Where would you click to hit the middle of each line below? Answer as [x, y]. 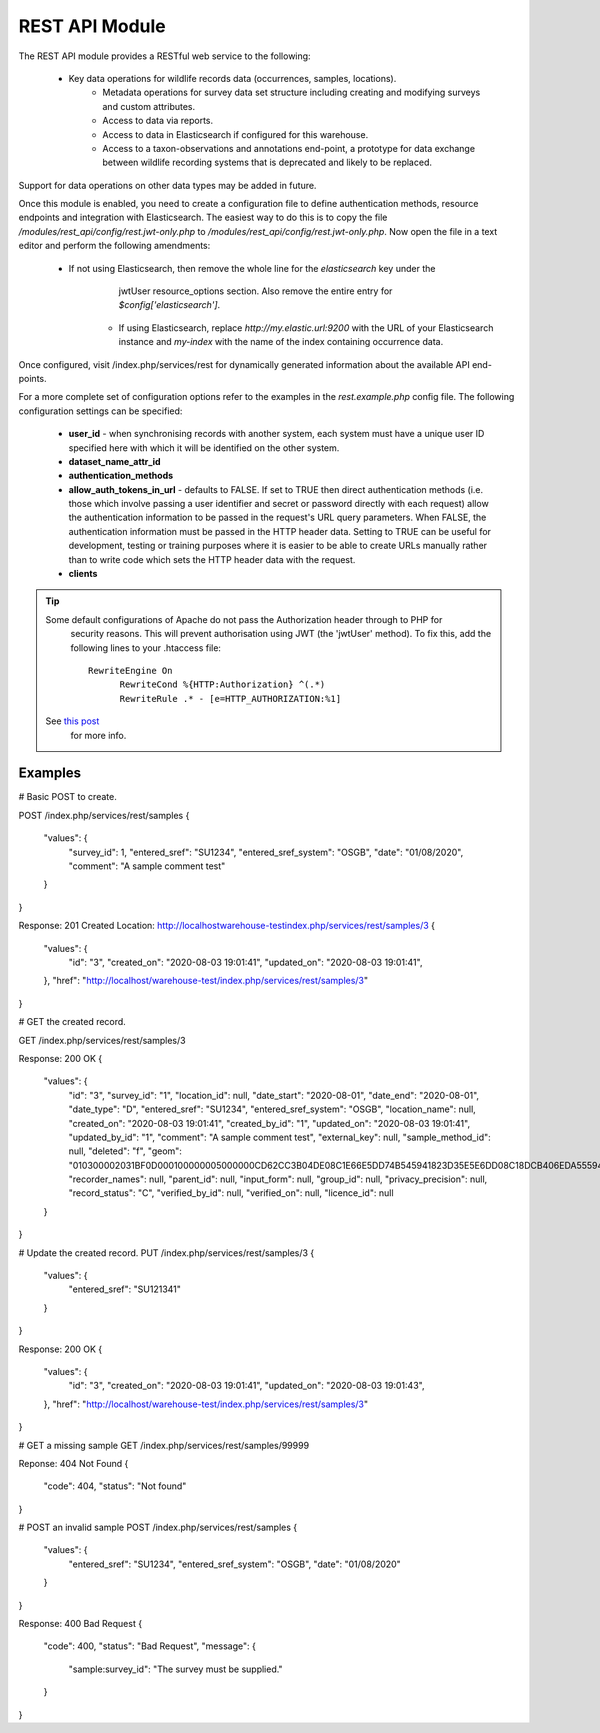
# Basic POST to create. [67, 797]
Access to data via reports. [158, 121]
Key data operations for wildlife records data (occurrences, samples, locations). [232, 78]
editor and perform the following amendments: [114, 246]
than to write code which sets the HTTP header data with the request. [212, 559]
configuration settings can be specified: [100, 411]
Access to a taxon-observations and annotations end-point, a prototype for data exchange [288, 148]
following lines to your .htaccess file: [146, 647]
